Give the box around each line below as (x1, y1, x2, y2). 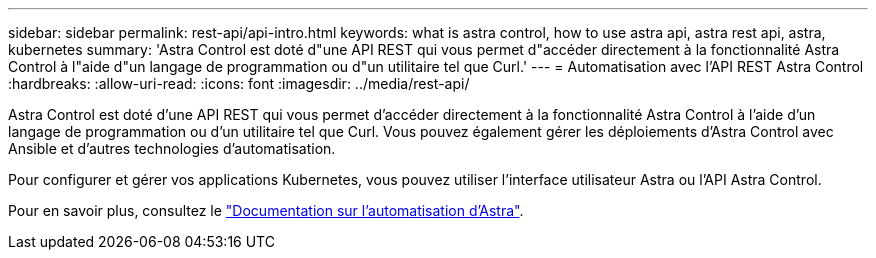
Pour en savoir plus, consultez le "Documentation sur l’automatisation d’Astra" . (8, 202, 524, 219)
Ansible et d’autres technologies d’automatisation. (8, 140, 336, 157)
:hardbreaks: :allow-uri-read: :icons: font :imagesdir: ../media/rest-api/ (8, 75, 470, 92)
